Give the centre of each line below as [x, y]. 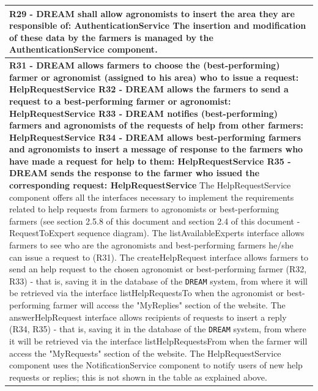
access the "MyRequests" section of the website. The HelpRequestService [145, 353]
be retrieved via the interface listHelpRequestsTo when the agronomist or [147, 293]
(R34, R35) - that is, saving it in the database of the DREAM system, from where [158, 329]
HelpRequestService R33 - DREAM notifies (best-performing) [144, 113]
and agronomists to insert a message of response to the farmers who [156, 149]
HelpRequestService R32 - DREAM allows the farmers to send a [149, 89]
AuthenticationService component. [83, 49]
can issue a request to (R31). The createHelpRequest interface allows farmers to [159, 257]
